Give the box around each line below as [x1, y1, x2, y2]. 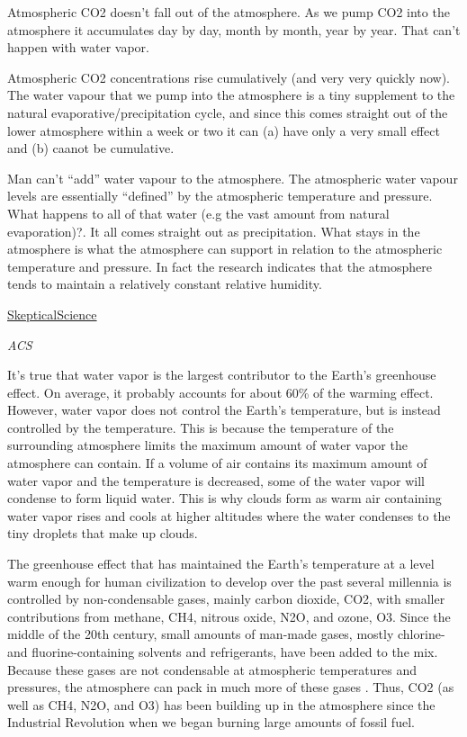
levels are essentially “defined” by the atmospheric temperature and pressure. [7, 186, 433, 205]
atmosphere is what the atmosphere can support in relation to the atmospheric [7, 239, 443, 258]
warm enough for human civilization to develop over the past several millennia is [7, 571, 452, 590]
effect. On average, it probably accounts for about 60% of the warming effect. [7, 382, 434, 401]
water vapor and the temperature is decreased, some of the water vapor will [7, 471, 426, 490]
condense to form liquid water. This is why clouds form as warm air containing [7, 489, 442, 508]
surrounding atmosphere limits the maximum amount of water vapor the [7, 436, 408, 454]
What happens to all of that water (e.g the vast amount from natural [7, 203, 390, 222]
